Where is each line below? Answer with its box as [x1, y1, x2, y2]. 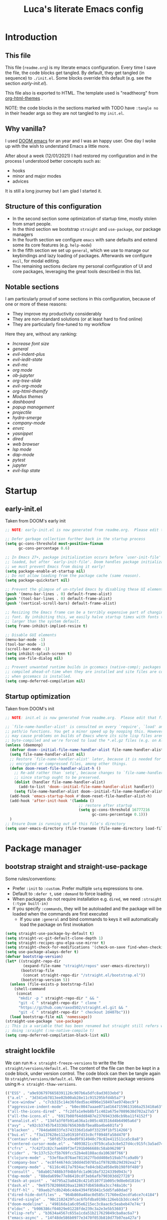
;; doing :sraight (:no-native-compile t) [5, 1028, 94, 1033]
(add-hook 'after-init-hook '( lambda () [9, 798, 94, 803]
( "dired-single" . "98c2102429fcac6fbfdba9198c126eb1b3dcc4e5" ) [7, 1197, 143, 1202]
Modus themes [12, 394, 43, 400]
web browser [12, 441, 40, 447]
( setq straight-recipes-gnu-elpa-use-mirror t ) [5, 940, 106, 945]
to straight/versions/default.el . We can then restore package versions [5, 1076, 155, 1082]
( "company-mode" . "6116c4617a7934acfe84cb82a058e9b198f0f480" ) [7, 1164, 143, 1170]
